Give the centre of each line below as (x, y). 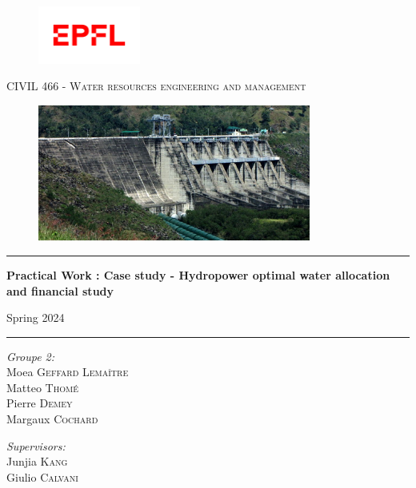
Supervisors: (36, 445)
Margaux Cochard (52, 419)
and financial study (60, 290)
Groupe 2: (31, 356)
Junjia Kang (37, 461)
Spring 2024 (36, 317)
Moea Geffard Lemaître (68, 372)
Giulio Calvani (42, 476)
